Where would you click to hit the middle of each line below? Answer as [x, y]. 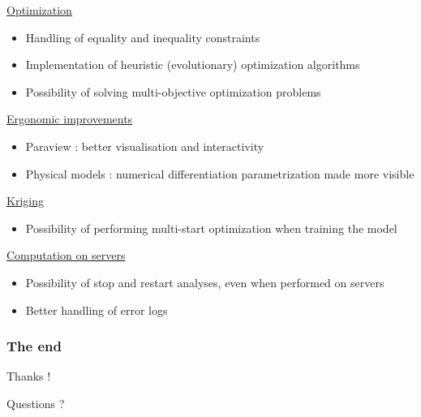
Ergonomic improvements [70, 119]
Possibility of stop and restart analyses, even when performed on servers [205, 282]
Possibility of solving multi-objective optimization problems [173, 91]
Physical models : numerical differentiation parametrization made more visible [220, 173]
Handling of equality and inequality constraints [143, 37]
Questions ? [36, 403]
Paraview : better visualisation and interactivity [145, 146]
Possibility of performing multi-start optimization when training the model [211, 228]
